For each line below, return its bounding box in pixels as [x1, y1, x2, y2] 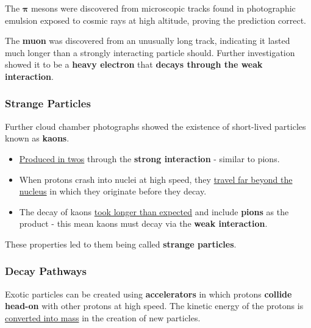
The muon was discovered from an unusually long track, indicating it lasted [5, 34, 290, 47]
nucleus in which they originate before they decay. [19, 185, 207, 198]
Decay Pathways [5, 263, 87, 279]
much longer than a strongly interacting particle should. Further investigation [5, 46, 295, 59]
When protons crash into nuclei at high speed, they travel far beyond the [19, 173, 293, 185]
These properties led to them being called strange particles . [5, 237, 237, 250]
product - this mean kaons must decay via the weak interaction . [19, 217, 268, 230]
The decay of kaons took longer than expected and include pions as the [19, 205, 289, 218]
